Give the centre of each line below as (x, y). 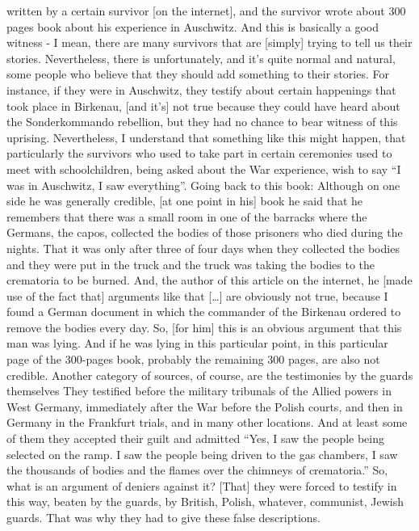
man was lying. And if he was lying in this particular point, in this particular (197, 343)
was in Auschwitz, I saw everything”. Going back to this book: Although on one (203, 185)
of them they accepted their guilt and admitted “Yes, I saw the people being (196, 438)
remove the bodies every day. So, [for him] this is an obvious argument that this (204, 327)
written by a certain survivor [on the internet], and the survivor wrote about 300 (206, 11)
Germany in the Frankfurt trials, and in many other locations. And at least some (207, 422)
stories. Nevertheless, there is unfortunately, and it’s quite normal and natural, (201, 58)
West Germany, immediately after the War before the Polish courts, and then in (205, 406)
